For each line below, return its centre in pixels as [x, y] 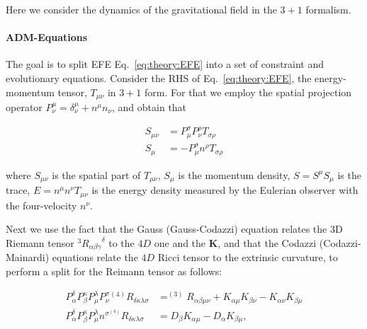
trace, [18, 190]
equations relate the [95, 257]
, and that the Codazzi [267, 242]
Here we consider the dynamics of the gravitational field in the [141, 9]
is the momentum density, [234, 174]
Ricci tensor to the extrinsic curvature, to [248, 257]
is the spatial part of [96, 174]
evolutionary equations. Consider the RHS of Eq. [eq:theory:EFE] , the [159, 77]
